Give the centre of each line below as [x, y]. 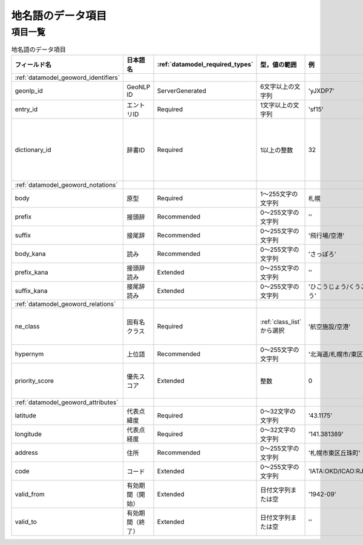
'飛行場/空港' [326, 235]
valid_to [26, 521]
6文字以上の [277, 86]
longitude [28, 434]
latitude [25, 416]
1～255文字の [279, 194]
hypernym [29, 354]
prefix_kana [31, 272]
